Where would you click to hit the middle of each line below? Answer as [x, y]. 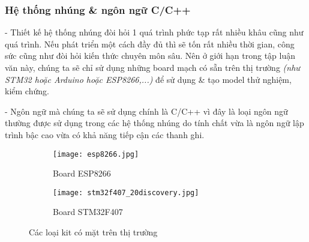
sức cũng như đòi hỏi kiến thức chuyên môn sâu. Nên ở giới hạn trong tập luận [150, 56]
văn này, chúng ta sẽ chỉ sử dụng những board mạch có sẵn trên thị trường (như [152, 67]
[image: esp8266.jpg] [96, 154]
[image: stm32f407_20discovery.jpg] [126, 192]
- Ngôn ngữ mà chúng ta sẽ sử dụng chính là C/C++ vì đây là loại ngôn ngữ [146, 111]
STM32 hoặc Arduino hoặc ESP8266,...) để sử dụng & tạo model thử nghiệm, [148, 79]
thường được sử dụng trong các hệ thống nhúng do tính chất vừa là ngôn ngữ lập [154, 123]
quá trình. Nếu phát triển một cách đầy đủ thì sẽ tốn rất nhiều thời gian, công [150, 44]
